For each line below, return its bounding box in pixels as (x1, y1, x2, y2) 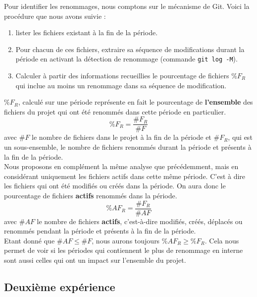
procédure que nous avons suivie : (4, 10, 106, 21)
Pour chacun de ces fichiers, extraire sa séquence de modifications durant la (15, 44, 245, 54)
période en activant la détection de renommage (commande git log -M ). (15, 54, 238, 64)
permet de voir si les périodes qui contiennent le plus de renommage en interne (4, 245, 243, 255)
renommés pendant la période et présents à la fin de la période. (4, 226, 196, 236)
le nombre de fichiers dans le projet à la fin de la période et (32, 132, 211, 142)
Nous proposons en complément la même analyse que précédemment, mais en (4, 161, 239, 172)
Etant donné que (4, 235, 55, 245)
